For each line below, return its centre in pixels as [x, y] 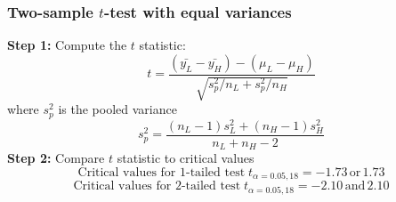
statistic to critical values [186, 158]
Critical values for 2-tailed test [157, 186]
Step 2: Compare [56, 158]
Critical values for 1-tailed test [162, 173]
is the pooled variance [117, 109]
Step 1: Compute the [67, 45]
